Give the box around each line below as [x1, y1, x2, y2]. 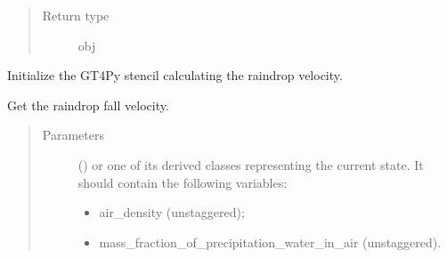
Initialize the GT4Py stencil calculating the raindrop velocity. [7, 66, 343, 85]
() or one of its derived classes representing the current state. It [77, 155, 424, 173]
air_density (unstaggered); [99, 203, 245, 222]
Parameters [42, 125, 104, 144]
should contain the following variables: [77, 173, 288, 191]
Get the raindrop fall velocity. [7, 95, 169, 114]
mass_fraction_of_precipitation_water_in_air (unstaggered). [99, 232, 442, 251]
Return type [42, 6, 110, 24]
